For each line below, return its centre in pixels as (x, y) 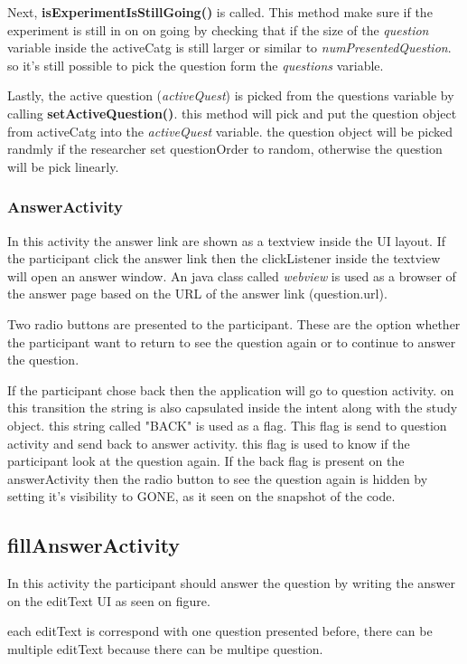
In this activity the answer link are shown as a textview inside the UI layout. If (226, 240)
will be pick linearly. (63, 166)
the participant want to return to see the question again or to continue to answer (232, 341)
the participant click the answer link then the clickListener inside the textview (224, 258)
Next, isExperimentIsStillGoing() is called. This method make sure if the (220, 12)
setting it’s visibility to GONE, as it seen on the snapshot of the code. (201, 496)
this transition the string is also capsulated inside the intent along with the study (233, 408)
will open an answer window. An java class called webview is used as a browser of (232, 275)
